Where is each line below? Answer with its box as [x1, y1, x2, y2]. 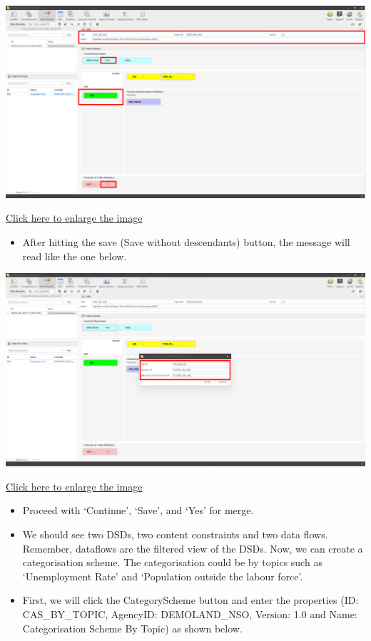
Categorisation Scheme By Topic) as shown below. [22, 620, 243, 635]
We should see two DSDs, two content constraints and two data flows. [22, 527, 328, 542]
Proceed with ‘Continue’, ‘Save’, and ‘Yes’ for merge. [22, 503, 254, 518]
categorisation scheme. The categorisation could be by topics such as [22, 555, 322, 570]
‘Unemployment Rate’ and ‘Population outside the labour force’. [22, 568, 303, 583]
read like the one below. [22, 248, 127, 263]
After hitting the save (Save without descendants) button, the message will [22, 234, 350, 249]
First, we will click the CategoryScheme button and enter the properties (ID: [22, 593, 359, 607]
